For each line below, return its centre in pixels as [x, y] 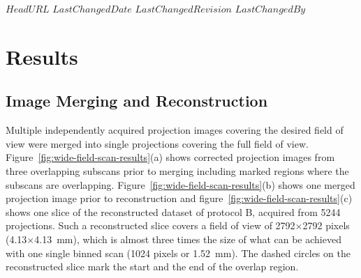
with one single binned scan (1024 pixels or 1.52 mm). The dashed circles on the [178, 253]
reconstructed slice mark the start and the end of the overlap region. [152, 267]
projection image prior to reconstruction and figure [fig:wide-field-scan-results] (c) [179, 198]
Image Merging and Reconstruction [137, 101]
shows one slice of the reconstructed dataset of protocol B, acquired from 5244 [173, 211]
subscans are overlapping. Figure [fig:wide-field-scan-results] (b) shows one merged [180, 184]
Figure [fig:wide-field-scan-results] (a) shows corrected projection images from [170, 157]
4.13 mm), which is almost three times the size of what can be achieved [188, 239]
